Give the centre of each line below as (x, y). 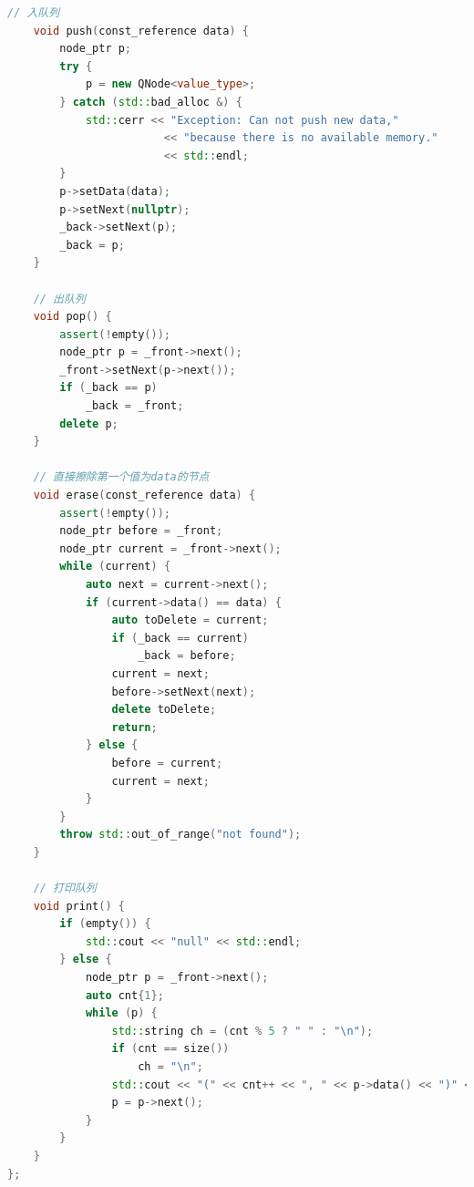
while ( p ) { (121, 1013)
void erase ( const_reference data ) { (144, 495)
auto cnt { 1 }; (124, 995)
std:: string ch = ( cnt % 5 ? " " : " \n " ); (242, 1031)
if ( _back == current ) (180, 638)
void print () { (79, 906)
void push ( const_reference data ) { (141, 31)
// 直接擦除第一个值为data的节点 (121, 477)
